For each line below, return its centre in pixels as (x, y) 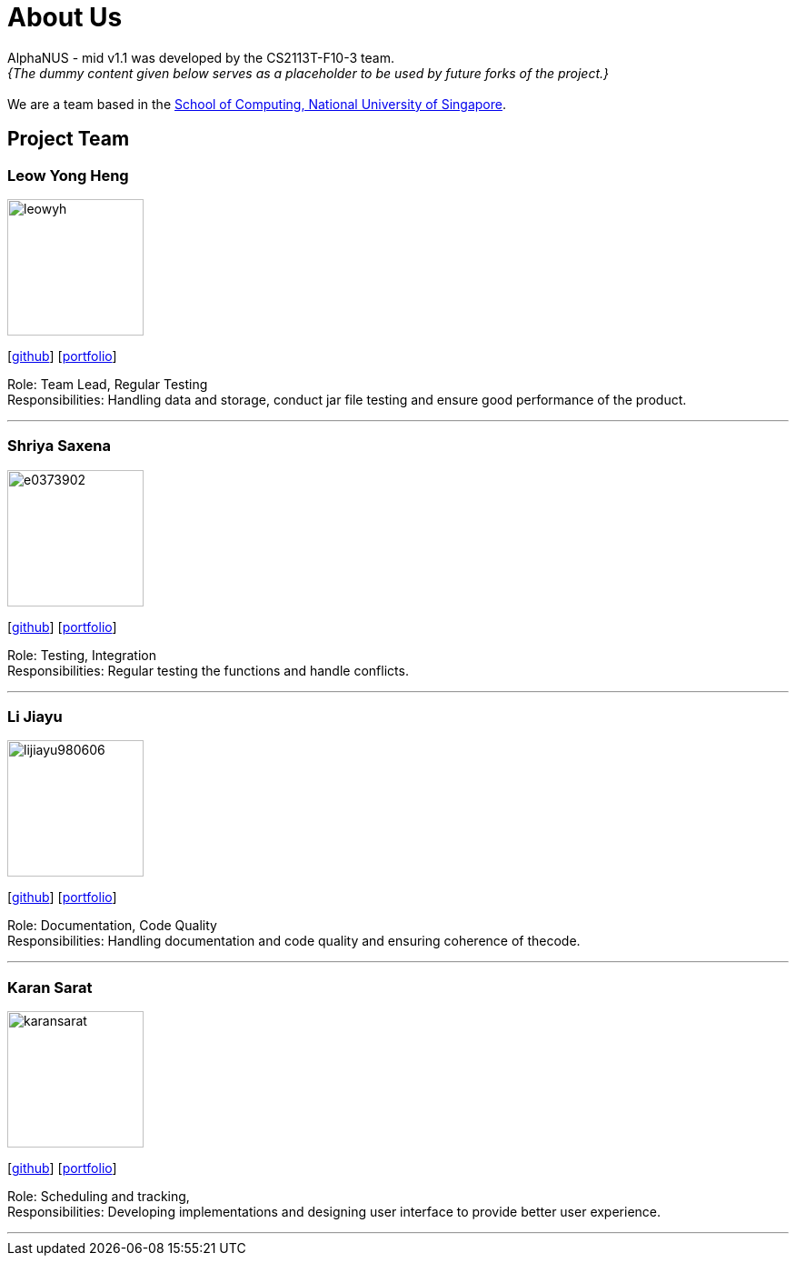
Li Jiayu (35, 717)
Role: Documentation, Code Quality (112, 926)
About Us (65, 17)
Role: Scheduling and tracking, (99, 1197)
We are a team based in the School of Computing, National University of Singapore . (257, 104)
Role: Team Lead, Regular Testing (108, 384)
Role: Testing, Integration (82, 655)
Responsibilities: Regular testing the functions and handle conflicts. (208, 670)
